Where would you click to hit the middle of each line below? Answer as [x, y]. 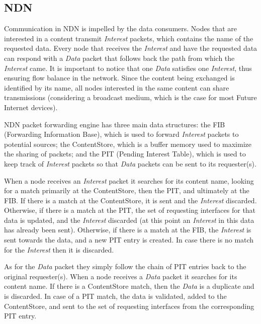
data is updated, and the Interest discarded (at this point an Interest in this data [129, 220]
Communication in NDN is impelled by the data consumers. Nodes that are [120, 28]
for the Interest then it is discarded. [59, 249]
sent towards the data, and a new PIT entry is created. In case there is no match [129, 240]
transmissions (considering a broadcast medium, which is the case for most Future [130, 97]
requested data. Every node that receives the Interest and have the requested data [131, 48]
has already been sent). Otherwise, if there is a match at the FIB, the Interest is [128, 230]
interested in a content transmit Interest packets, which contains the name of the [129, 38]
